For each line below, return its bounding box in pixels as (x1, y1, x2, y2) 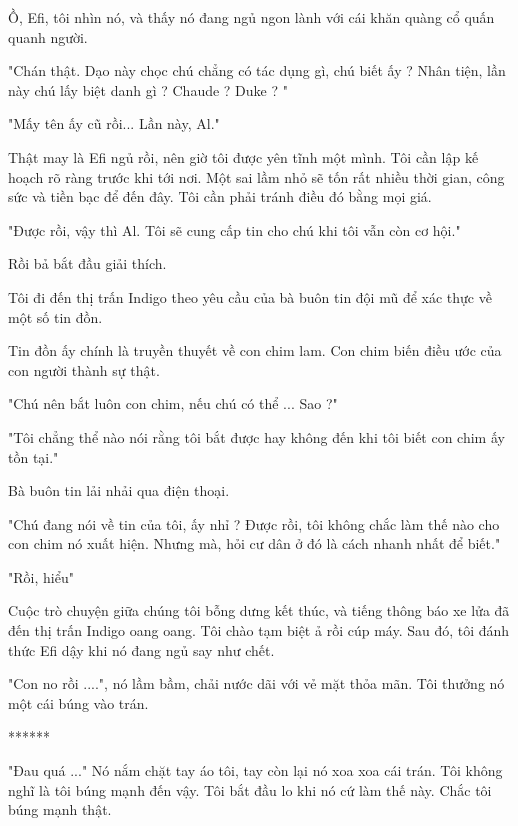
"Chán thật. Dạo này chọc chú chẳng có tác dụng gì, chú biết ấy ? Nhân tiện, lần (8, 60, 506, 81)
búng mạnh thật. (8, 799, 112, 820)
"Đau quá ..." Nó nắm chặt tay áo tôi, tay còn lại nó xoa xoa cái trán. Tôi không (8, 760, 503, 781)
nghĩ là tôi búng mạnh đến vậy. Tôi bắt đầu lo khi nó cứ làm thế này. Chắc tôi (8, 779, 492, 800)
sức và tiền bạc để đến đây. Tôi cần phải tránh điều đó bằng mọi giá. (8, 186, 432, 207)
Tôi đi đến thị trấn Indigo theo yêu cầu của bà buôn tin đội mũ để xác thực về (8, 286, 492, 307)
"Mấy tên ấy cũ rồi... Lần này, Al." (8, 113, 220, 134)
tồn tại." (8, 446, 59, 467)
